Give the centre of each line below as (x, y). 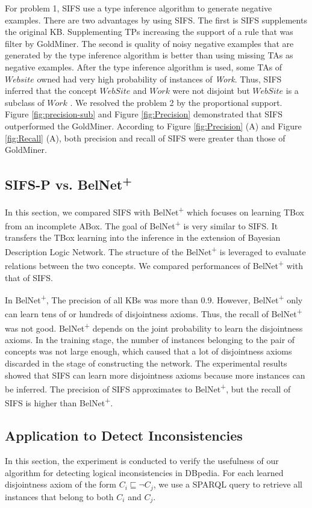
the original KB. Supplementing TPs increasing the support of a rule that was (149, 32)
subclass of (25, 102)
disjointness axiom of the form (61, 484)
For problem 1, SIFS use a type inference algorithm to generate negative (139, 8)
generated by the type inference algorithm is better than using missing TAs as (149, 55)
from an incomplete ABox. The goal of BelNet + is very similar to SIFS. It (142, 225)
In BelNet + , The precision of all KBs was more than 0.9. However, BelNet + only (154, 299)
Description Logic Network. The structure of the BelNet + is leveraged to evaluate (155, 251)
